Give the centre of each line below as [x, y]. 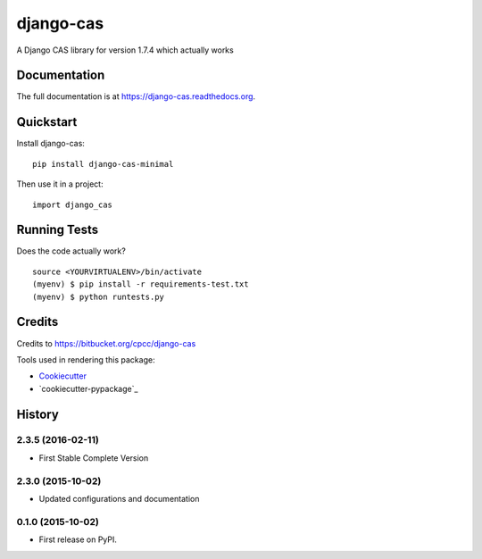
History [38, 414]
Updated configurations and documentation [119, 498]
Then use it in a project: [60, 184]
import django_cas [73, 204]
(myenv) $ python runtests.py [99, 296]
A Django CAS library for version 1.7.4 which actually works [125, 50]
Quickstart [47, 122]
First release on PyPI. [78, 539]
